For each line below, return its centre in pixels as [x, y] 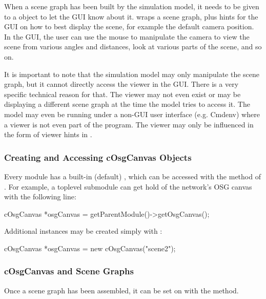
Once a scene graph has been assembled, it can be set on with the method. [121, 290]
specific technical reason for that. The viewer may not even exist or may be [122, 94]
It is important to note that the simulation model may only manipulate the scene [132, 74]
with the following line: [40, 197]
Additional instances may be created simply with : [83, 231]
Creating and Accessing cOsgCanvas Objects [98, 157]
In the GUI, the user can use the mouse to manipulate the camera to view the [127, 36]
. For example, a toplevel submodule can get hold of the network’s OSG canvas [128, 186]
